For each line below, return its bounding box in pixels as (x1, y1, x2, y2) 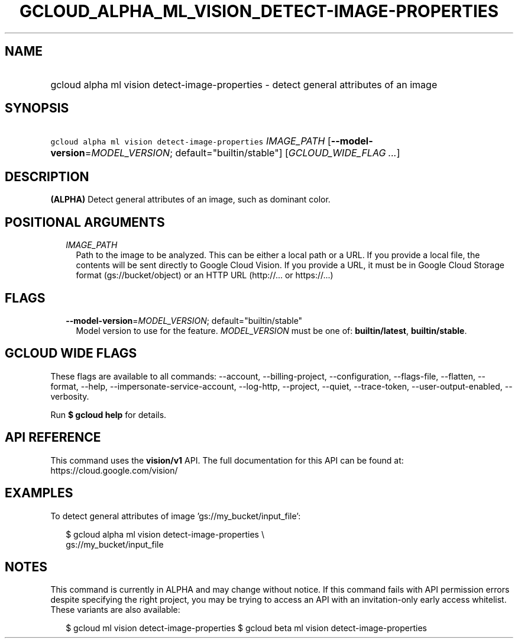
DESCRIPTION (5, 169, 89, 184)
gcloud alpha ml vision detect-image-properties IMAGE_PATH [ (50, 135, 331, 147)
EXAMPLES (5, 486, 73, 501)
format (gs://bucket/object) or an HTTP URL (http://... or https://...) (76, 270, 334, 281)
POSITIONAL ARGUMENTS (5, 214, 165, 230)
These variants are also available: (50, 605, 180, 615)
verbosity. (50, 391, 89, 401)
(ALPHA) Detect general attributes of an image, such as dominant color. (50, 194, 331, 205)
